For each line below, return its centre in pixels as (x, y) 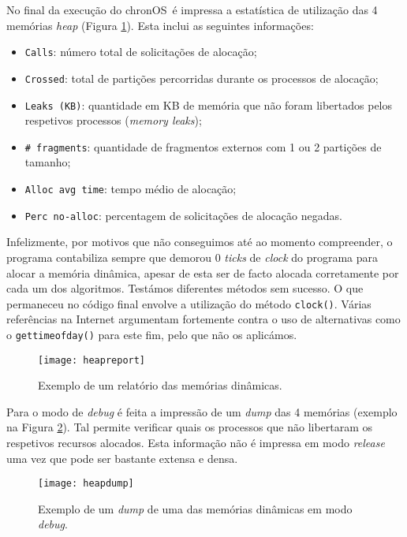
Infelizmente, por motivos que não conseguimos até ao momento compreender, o (200, 242)
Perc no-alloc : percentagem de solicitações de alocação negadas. (183, 215)
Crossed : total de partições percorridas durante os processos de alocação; (202, 78)
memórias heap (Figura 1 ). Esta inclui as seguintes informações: (160, 25)
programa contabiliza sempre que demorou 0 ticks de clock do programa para (192, 257)
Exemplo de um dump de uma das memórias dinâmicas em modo (195, 508)
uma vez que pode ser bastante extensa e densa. (122, 458)
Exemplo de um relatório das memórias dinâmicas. (160, 385)
